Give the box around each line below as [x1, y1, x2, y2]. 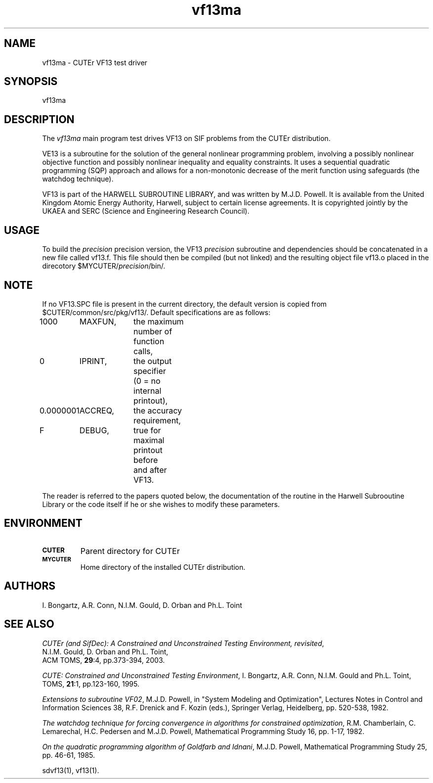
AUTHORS [4, 580, 56, 593]
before [133, 455, 158, 465]
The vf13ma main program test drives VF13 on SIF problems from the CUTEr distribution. [42, 134, 331, 143]
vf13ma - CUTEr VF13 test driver [42, 58, 147, 67]
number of [133, 326, 173, 336]
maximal [133, 435, 165, 445]
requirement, [133, 415, 181, 425]
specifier [133, 366, 166, 376]
